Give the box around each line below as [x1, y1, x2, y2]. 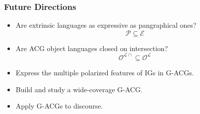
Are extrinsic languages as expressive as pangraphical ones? [15, 20, 197, 30]
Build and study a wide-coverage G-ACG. [15, 84, 143, 94]
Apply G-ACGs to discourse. [15, 101, 103, 111]
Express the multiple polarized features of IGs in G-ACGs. [15, 67, 194, 77]
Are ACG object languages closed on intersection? [15, 43, 168, 53]
